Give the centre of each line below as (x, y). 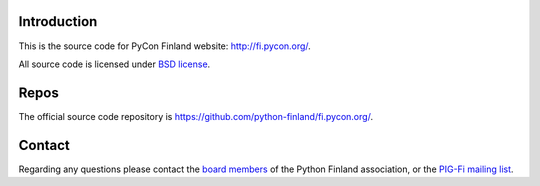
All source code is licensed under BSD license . (114, 64)
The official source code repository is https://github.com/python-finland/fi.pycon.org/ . (196, 116)
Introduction (58, 21)
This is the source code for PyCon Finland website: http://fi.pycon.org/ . (165, 46)
